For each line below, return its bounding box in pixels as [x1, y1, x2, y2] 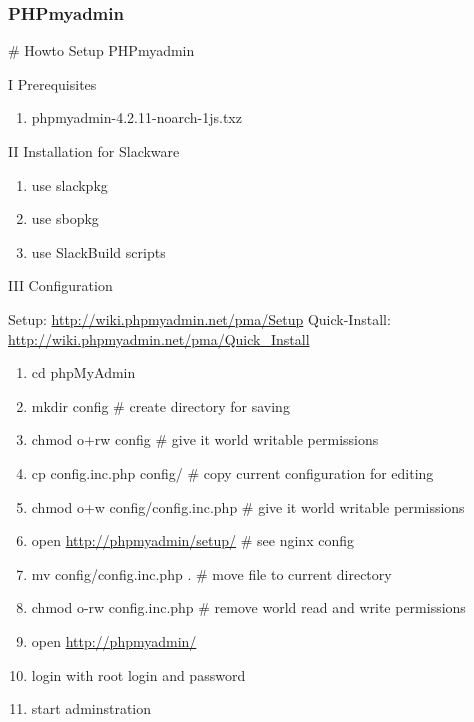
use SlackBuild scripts [31, 241, 166, 262]
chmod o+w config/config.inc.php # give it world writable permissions [31, 496, 465, 517]
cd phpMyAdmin [31, 362, 136, 383]
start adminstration [31, 698, 152, 719]
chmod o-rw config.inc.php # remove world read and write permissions [31, 597, 466, 618]
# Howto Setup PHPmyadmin [8, 40, 195, 61]
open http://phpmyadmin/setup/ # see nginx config [31, 530, 354, 551]
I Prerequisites [8, 73, 97, 94]
